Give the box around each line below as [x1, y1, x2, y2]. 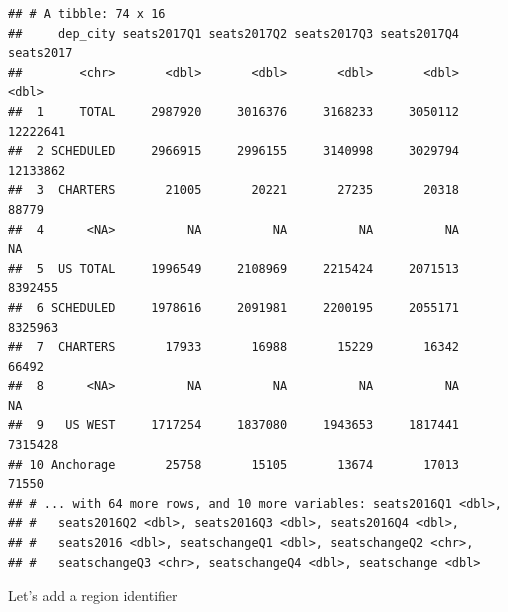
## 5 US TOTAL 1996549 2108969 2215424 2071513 [8, 261, 460, 276]
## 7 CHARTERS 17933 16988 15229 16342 [8, 340, 460, 355]
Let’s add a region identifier [8, 585, 178, 606]
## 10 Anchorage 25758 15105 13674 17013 [8, 457, 460, 472]
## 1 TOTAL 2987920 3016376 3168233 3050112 [8, 104, 460, 119]
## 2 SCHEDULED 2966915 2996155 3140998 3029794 [8, 144, 460, 159]
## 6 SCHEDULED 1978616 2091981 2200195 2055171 [8, 300, 460, 315]
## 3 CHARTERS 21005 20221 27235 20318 [8, 183, 460, 198]
